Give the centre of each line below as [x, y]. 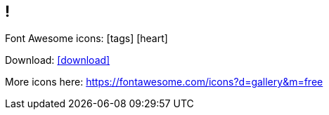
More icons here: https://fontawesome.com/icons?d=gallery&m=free [164, 82]
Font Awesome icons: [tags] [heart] [86, 39]
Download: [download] [58, 60]
